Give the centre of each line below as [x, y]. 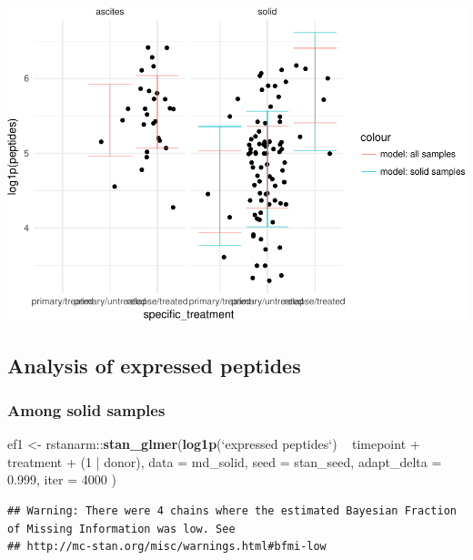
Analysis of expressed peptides [154, 365]
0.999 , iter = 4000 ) [62, 479]
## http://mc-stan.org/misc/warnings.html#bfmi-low [167, 547]
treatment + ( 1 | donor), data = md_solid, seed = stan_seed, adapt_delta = [225, 461]
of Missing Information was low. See [121, 529]
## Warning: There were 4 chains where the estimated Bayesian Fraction [232, 510]
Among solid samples [86, 409]
